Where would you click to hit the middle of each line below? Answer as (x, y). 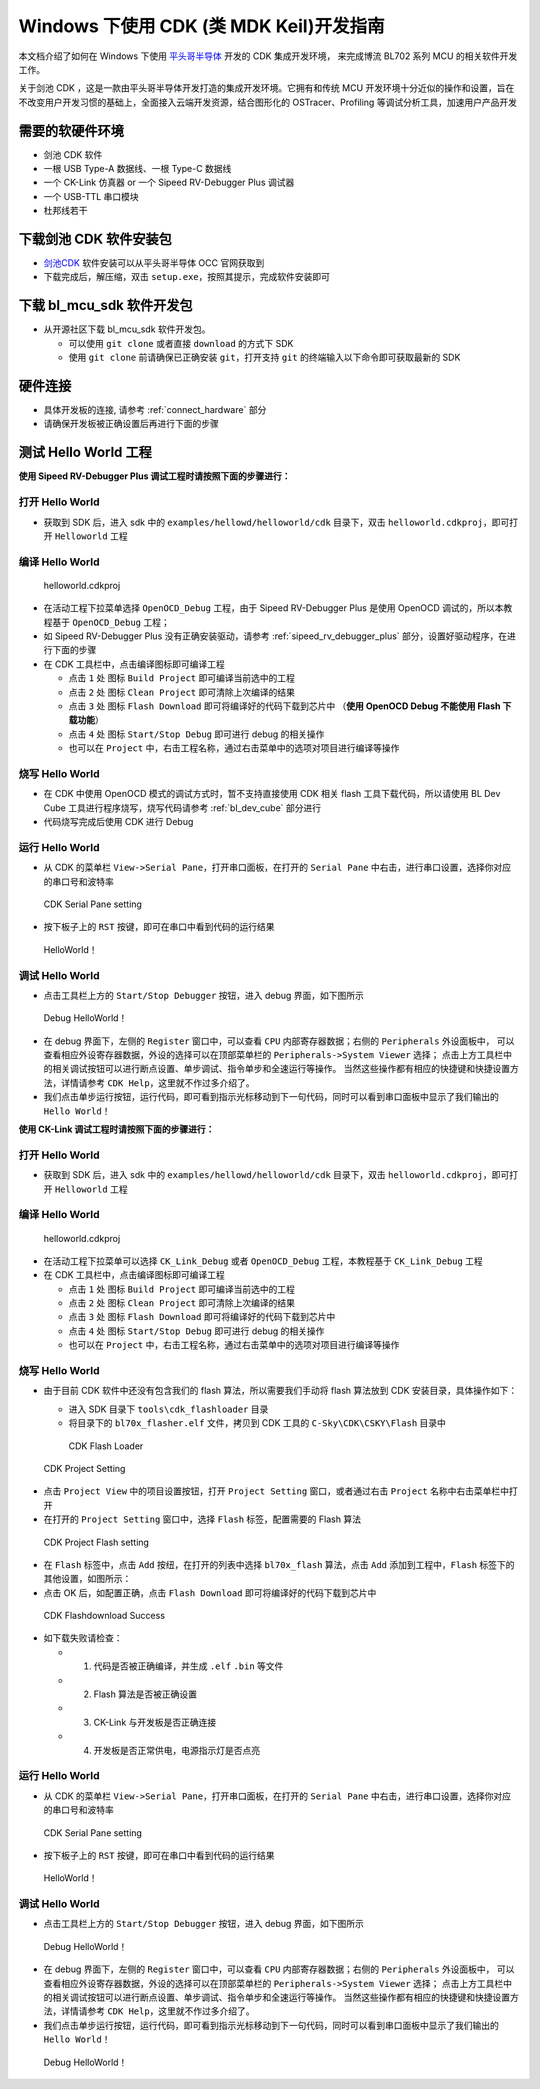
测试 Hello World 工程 (85, 452)
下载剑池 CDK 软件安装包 (95, 239)
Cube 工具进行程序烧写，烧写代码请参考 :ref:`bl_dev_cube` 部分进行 (182, 807)
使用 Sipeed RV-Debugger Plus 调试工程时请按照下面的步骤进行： (154, 476)
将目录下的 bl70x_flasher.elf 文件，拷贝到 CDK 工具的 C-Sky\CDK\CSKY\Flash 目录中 (257, 1423)
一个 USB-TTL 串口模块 (91, 196)
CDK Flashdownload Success (104, 1616)
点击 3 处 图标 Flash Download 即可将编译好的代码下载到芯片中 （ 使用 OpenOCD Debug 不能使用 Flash (284, 706)
